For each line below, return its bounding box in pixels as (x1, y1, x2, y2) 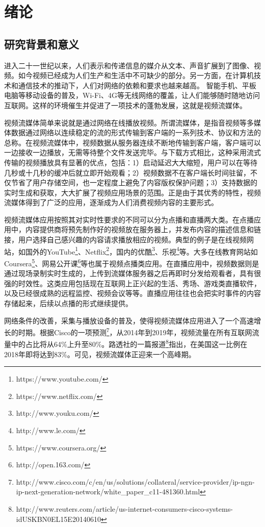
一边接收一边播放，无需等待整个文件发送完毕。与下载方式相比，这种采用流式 (4, 147, 261, 158)
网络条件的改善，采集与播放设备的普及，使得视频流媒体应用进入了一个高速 (4, 315, 254, 325)
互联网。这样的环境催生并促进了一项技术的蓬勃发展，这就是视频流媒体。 (4, 99, 247, 110)
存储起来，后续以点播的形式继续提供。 (4, 297, 132, 308)
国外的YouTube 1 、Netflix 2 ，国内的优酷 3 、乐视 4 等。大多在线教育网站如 (25, 244, 258, 257)
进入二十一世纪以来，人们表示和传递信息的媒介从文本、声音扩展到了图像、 (4, 60, 254, 70)
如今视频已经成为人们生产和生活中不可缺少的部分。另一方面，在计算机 (18, 70, 254, 81)
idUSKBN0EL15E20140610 (16, 513, 101, 524)
